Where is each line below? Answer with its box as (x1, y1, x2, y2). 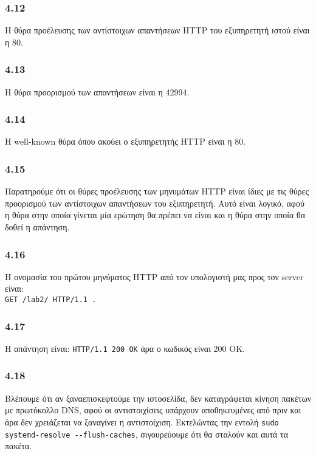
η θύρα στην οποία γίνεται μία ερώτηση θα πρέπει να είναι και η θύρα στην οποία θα (5, 208, 306, 221)
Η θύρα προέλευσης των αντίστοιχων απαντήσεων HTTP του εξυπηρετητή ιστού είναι (5, 24, 310, 36)
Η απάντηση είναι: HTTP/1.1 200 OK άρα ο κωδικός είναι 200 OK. (5, 342, 245, 354)
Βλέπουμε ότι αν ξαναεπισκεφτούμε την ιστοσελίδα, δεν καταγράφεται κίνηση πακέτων (5, 391, 312, 404)
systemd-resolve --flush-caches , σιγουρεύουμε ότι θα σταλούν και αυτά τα (5, 427, 289, 440)
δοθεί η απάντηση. (5, 221, 70, 233)
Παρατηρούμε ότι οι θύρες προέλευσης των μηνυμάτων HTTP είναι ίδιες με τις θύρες (5, 185, 309, 198)
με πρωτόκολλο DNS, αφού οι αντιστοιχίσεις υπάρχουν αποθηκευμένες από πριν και (5, 404, 301, 416)
